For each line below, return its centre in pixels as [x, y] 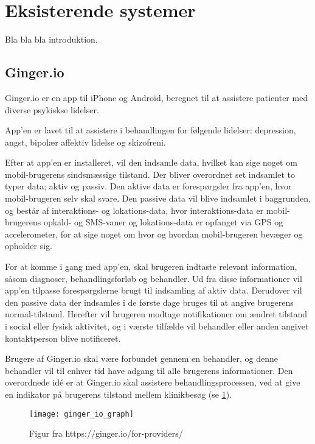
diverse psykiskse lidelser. [52, 109]
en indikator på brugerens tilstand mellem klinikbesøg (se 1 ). [119, 394]
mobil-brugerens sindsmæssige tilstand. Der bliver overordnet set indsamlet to [150, 174]
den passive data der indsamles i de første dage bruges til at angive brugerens [149, 302]
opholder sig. [29, 246]
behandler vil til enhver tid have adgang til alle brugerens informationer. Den [149, 370]
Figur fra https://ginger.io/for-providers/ [106, 433]
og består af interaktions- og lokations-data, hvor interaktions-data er [134, 210]
